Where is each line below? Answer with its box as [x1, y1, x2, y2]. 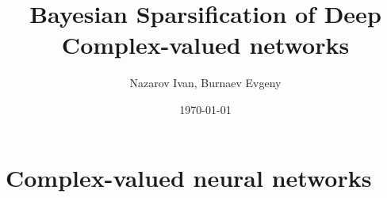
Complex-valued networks [61, 29, 350, 61]
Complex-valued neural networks [6, 161, 372, 193]
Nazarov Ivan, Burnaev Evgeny [129, 74, 282, 91]
